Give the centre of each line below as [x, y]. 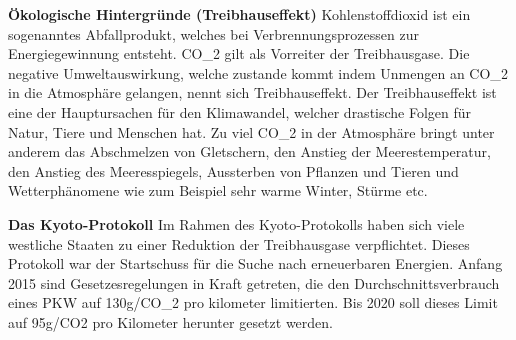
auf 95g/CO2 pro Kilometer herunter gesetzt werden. [170, 321]
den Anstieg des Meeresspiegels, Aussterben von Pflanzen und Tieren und [233, 170]
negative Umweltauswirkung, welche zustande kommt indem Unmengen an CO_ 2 [258, 72]
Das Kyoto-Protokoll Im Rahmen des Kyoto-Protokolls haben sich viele [236, 223]
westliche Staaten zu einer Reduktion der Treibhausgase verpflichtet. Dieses [239, 243]
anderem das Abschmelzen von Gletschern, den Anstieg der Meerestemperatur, [249, 151]
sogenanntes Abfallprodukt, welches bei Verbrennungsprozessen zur [213, 33]
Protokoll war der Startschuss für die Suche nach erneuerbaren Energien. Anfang [255, 263]
